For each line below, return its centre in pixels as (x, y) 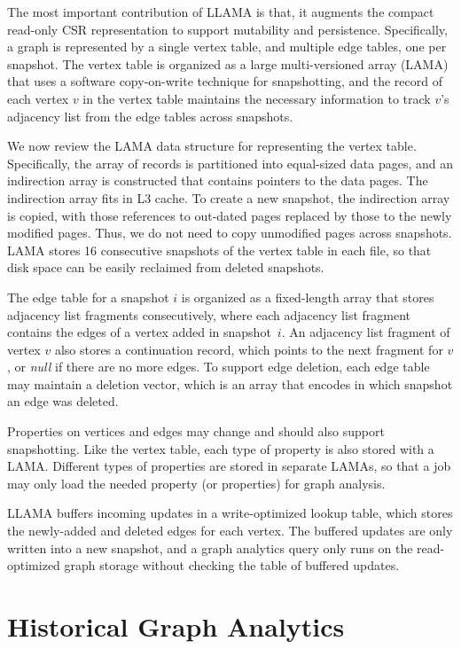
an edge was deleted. (63, 401)
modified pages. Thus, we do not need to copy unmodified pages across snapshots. (230, 233)
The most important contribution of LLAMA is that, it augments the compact (221, 12)
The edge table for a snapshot (88, 297)
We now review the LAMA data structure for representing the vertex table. (212, 146)
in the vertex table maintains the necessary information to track (257, 98)
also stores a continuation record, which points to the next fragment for (249, 349)
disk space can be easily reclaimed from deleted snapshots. (166, 267)
